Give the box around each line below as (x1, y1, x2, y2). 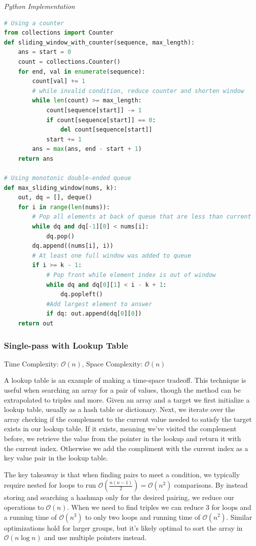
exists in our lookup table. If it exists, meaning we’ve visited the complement (4, 423, 237, 434)
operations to (4, 501, 44, 512)
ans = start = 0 (18, 48, 72, 56)
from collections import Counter (4, 29, 113, 37)
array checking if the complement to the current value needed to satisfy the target (4, 413, 252, 424)
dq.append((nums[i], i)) (32, 242, 113, 250)
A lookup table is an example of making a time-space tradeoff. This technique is (4, 375, 246, 385)
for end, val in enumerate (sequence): (18, 68, 146, 75)
